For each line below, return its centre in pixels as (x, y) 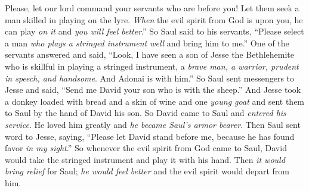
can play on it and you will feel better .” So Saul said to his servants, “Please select (154, 31)
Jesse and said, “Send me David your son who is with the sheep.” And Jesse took (153, 90)
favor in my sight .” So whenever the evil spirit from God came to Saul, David (146, 148)
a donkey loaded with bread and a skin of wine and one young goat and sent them (155, 101)
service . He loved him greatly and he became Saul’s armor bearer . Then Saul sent (153, 124)
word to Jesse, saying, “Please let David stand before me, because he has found (150, 136)
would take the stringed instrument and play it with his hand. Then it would (145, 159)
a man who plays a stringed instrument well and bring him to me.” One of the (147, 43)
